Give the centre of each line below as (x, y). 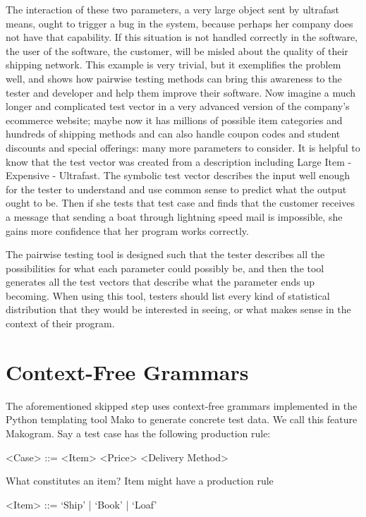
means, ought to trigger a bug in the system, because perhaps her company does (179, 23)
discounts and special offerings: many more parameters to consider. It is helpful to (183, 147)
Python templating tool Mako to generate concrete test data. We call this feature (182, 419)
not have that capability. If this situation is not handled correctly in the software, (182, 37)
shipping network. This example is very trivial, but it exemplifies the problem (173, 65)
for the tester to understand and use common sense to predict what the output (176, 189)
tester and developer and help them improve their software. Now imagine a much (181, 92)
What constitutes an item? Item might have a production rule (140, 481)
